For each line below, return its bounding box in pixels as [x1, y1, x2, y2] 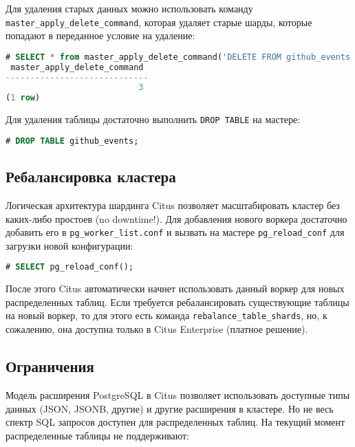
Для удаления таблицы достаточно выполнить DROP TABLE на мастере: [6, 112, 301, 127]
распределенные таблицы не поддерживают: [6, 428, 190, 442]
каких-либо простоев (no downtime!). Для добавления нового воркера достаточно [6, 211, 347, 226]
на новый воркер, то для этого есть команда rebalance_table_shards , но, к [6, 308, 327, 323]
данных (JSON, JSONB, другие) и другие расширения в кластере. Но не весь [6, 401, 334, 415]
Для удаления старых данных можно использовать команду [6, 1, 253, 15]
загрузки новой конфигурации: [6, 238, 133, 252]
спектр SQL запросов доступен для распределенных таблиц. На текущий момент [6, 415, 345, 429]
